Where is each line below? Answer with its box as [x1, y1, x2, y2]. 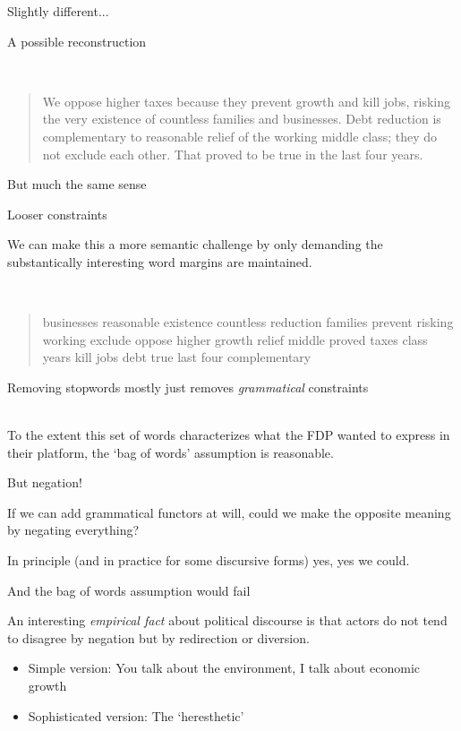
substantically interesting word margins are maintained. [7, 252, 312, 271]
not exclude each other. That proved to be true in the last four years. [42, 144, 423, 163]
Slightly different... [7, 2, 109, 20]
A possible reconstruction [7, 31, 147, 50]
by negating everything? [7, 520, 140, 539]
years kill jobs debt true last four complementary [42, 348, 312, 366]
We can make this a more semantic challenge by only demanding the [7, 235, 383, 254]
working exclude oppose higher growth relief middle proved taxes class [42, 330, 428, 348]
